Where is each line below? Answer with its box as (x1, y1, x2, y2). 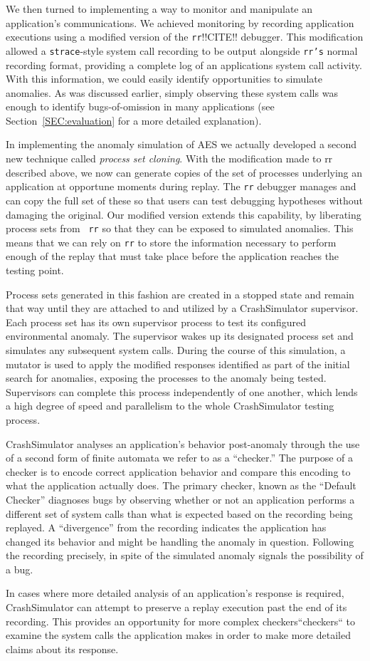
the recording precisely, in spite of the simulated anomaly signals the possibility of (6, 548, 364, 563)
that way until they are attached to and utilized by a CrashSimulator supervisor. (6, 301, 359, 316)
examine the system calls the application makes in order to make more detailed (6, 628, 351, 642)
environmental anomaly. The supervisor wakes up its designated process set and (6, 328, 354, 343)
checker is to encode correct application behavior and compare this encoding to (6, 464, 351, 479)
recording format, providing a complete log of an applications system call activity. (6, 57, 362, 72)
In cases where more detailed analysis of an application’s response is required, (6, 585, 344, 600)
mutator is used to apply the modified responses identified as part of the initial (6, 356, 350, 371)
